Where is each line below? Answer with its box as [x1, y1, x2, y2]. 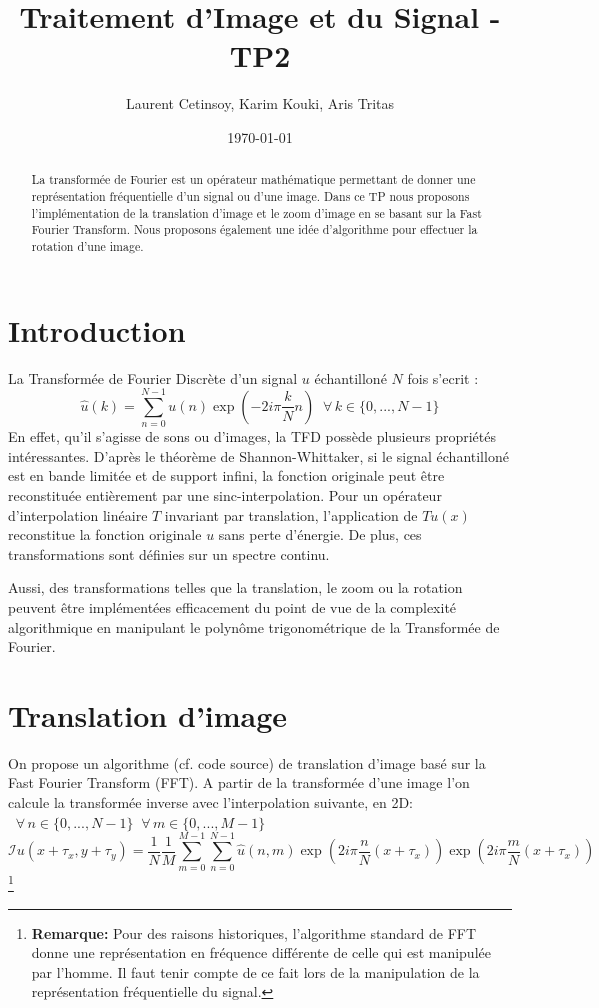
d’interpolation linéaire [8, 504, 148, 525]
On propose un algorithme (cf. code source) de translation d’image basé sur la [8, 752, 486, 773]
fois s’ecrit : [407, 367, 479, 388]
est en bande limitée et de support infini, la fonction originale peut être [8, 465, 445, 486]
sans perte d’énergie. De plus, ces [218, 524, 422, 545]
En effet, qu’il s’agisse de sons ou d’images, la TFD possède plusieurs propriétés [8, 426, 497, 447]
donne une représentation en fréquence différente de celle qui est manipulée [31, 942, 491, 963]
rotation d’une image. [31, 237, 144, 254]
